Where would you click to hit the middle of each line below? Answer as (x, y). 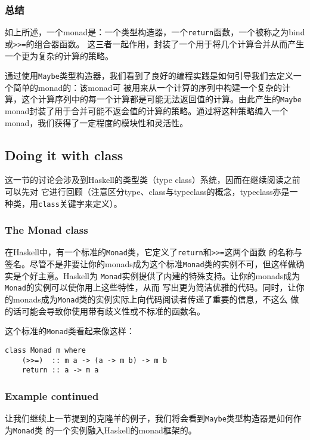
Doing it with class (64, 155)
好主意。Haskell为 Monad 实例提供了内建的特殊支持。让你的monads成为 (165, 275)
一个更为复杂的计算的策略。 (59, 55)
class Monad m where (46, 351)
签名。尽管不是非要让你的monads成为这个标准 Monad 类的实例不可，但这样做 (151, 264)
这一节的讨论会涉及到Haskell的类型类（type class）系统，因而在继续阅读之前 (153, 180)
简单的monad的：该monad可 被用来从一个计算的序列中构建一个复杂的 (148, 87)
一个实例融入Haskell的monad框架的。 (125, 430)
